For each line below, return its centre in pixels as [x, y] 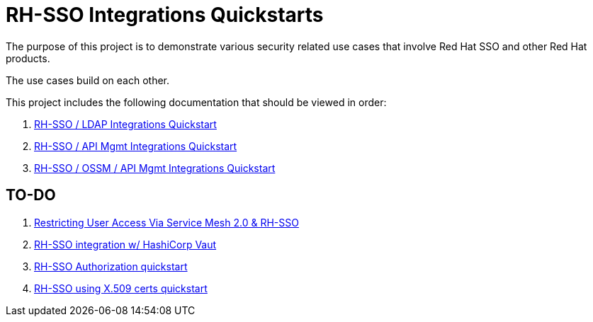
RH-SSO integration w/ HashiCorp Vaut [125, 244]
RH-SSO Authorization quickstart [111, 266]
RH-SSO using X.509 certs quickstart [121, 288]
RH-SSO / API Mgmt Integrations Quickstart [136, 146]
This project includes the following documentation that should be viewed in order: [196, 102]
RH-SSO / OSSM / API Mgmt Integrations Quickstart [155, 168]
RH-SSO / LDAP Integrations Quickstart [125, 124]
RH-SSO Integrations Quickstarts [165, 15]
